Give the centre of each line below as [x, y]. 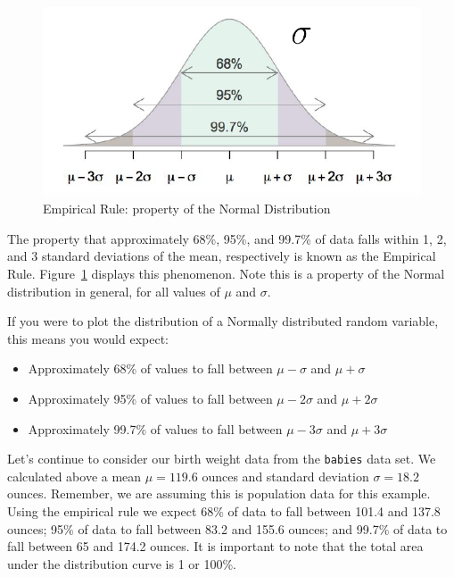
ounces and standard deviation [285, 476]
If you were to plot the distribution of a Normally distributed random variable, [223, 321]
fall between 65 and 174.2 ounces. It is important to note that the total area [215, 546]
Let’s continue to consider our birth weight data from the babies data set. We [222, 459]
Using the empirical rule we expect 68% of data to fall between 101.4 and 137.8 [224, 511]
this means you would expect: [88, 338]
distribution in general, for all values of [114, 291]
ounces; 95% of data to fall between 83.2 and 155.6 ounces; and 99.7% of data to [227, 528]
